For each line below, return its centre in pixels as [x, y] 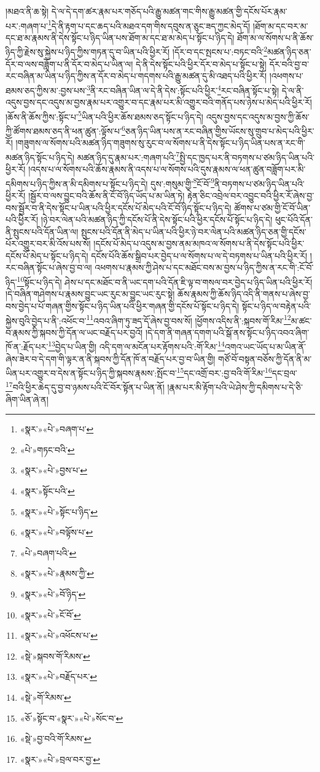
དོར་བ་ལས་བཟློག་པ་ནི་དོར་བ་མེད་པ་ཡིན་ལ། [69, 64]
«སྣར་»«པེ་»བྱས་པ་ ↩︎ [53, 470]
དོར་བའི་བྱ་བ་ [289, 64]
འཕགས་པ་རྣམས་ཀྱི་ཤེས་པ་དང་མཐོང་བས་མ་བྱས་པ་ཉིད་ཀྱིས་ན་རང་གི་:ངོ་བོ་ [204, 267]
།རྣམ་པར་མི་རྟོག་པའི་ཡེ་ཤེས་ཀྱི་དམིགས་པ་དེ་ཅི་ [235, 387]
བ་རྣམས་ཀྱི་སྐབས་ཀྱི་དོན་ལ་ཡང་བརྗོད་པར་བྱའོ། [74, 332]
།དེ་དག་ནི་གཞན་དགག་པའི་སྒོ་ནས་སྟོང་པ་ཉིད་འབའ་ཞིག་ [227, 332]
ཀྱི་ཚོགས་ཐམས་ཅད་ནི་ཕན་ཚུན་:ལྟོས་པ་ [64, 131]
